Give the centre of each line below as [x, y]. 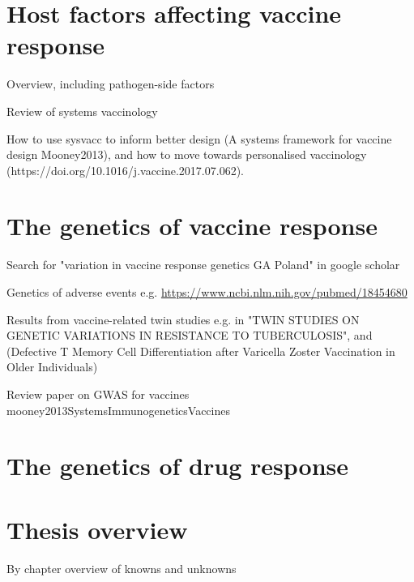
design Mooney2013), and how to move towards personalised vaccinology [187, 154]
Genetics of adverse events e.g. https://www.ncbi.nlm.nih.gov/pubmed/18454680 [207, 292]
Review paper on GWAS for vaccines [98, 394]
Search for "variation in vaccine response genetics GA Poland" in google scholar [203, 265]
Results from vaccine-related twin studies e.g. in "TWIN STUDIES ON [183, 319]
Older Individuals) [52, 367]
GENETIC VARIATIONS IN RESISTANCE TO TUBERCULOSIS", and [190, 335]
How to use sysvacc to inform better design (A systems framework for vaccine [199, 138]
